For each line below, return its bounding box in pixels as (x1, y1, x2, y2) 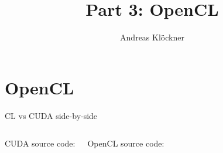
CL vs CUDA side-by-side (5, 109, 98, 121)
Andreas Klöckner (120, 31, 184, 43)
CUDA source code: (5, 137, 76, 149)
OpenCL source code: (87, 137, 164, 149)
